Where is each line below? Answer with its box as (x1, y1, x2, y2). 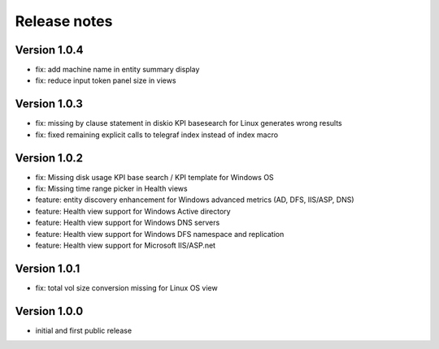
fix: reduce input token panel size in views (35, 75, 176, 85)
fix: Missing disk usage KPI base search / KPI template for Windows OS (35, 172, 274, 182)
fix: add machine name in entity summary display (35, 65, 200, 75)
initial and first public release (35, 325, 133, 335)
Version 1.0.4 (15, 43, 85, 57)
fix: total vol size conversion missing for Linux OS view (35, 282, 219, 292)
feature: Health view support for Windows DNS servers (35, 218, 220, 227)
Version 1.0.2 (15, 151, 84, 165)
